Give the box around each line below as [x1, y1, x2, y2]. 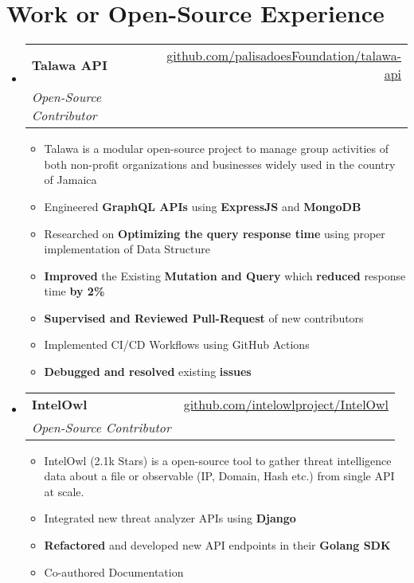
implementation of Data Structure [44, 241, 210, 257]
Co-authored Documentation [44, 563, 184, 580]
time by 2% [44, 283, 105, 299]
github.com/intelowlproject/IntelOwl [183, 394, 389, 413]
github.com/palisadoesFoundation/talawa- [166, 46, 401, 65]
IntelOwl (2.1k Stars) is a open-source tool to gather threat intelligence [44, 452, 392, 468]
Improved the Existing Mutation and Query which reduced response [44, 267, 406, 284]
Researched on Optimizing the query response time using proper [44, 225, 385, 241]
